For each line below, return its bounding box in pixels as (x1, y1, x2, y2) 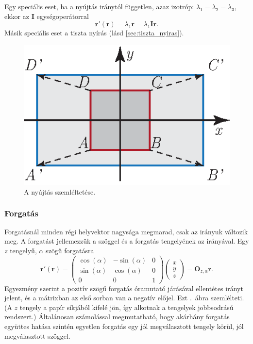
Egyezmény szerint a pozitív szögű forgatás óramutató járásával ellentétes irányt (4, 283, 243, 293)
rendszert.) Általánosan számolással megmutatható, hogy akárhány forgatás (4, 311, 230, 322)
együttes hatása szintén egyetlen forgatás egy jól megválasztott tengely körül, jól (4, 321, 244, 331)
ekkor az (4, 11, 29, 21)
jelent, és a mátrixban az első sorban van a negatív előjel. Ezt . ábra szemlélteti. (4, 293, 244, 303)
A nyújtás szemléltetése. (24, 186, 96, 197)
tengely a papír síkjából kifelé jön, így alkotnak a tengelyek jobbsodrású (19, 302, 234, 312)
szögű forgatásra (46, 245, 94, 255)
